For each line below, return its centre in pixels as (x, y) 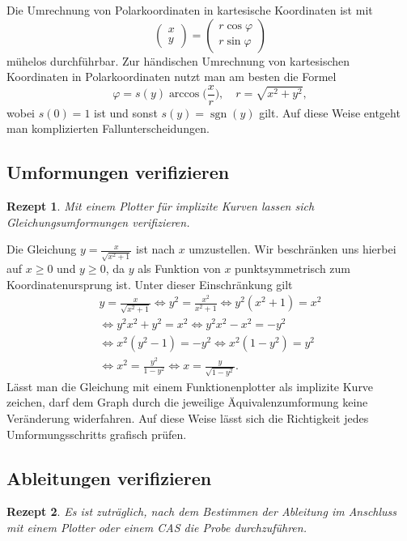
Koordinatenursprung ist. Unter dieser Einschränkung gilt (150, 284)
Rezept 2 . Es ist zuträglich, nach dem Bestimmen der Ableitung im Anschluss (202, 511)
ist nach (155, 249)
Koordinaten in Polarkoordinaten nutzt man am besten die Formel (172, 77)
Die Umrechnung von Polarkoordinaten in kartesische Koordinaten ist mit (190, 10)
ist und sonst (126, 112)
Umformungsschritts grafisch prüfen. (97, 434)
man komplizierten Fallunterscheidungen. (108, 128)
